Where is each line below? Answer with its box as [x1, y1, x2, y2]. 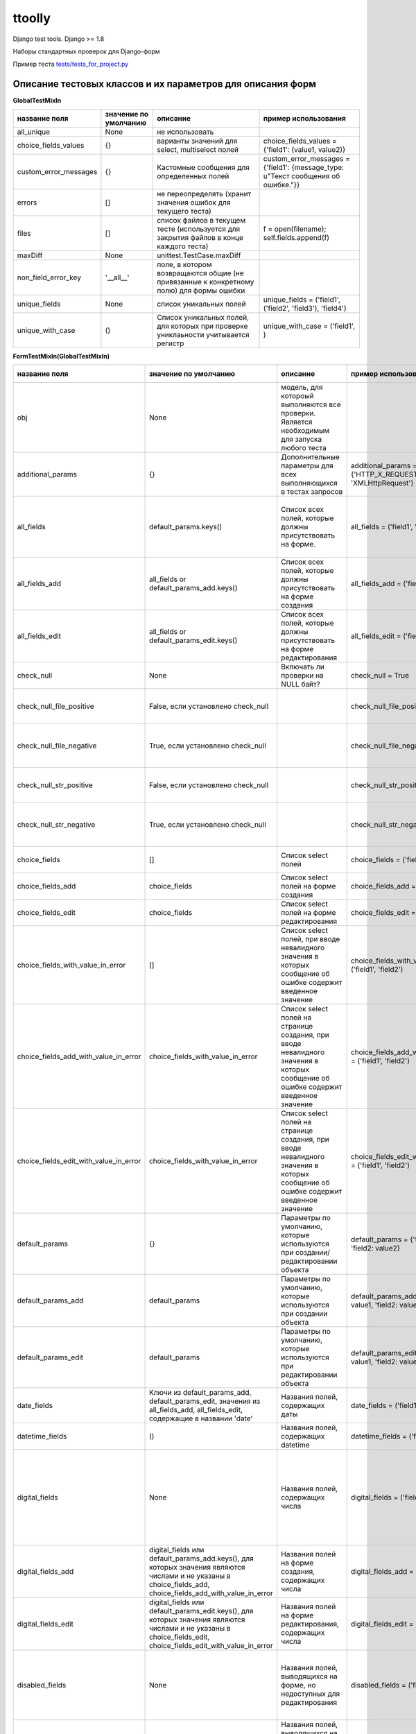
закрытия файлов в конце [157, 232, 244, 242]
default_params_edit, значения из [149, 1396, 261, 1406]
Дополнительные [281, 452, 340, 462]
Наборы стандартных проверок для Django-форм [12, 47, 160, 55]
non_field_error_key [17, 273, 81, 282]
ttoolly [12, 10, 51, 26]
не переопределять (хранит [157, 189, 252, 198]
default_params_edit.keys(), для [149, 1606, 254, 1616]
